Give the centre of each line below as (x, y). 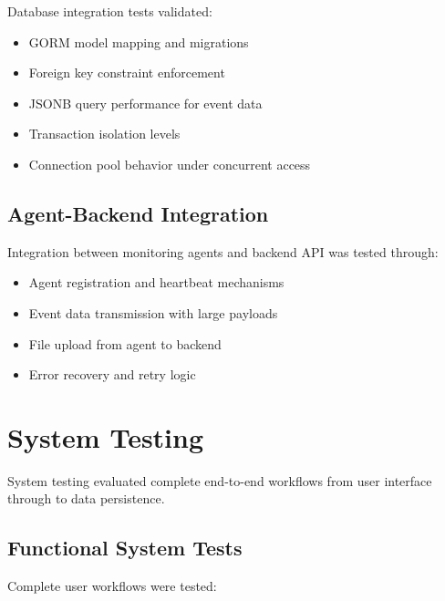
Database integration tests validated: (110, 11)
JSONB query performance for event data (145, 103)
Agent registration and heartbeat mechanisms (156, 282)
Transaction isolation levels (104, 134)
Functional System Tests (125, 548)
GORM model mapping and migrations (139, 41)
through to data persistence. (86, 498)
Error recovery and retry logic (112, 374)
